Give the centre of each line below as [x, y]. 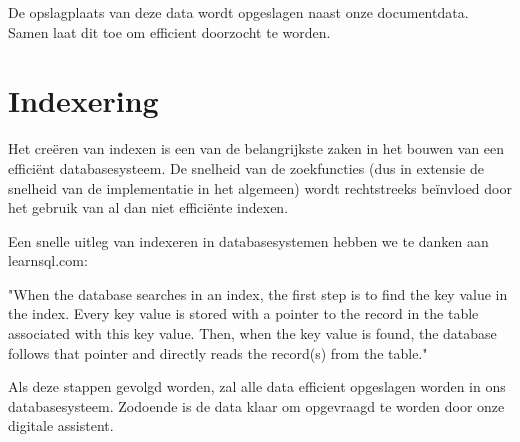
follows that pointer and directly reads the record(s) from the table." [218, 352]
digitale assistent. [61, 425]
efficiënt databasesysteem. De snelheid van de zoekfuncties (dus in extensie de [246, 167]
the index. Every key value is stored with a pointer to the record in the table [243, 313]
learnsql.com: [48, 260]
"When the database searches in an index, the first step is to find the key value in [258, 293]
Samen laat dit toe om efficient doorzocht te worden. [169, 31]
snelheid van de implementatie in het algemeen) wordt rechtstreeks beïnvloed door [260, 187]
